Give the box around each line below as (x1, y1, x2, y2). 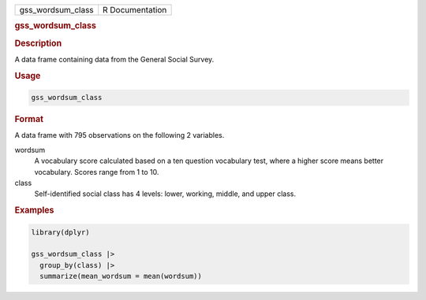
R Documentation (103, 5, 167, 15)
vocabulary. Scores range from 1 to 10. (34, 167, 159, 176)
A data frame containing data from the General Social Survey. (14, 54, 215, 64)
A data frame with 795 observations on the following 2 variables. (14, 131, 225, 140)
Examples (14, 205, 54, 216)
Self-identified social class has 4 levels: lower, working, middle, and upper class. (34, 189, 297, 198)
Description (14, 38, 62, 49)
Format (14, 114, 43, 125)
